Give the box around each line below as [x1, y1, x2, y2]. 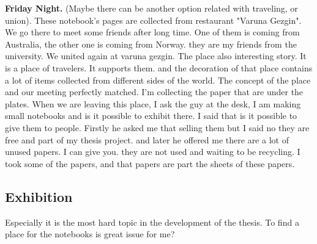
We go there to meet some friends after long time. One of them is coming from [5, 26, 300, 38]
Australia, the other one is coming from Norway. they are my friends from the [5, 37, 297, 50]
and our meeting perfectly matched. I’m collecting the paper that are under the [5, 85, 304, 98]
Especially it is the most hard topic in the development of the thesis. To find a [5, 215, 299, 228]
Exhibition [5, 187, 73, 206]
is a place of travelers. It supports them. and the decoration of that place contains [5, 61, 313, 74]
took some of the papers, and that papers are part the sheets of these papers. [5, 157, 295, 170]
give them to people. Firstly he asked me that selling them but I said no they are [5, 121, 310, 134]
